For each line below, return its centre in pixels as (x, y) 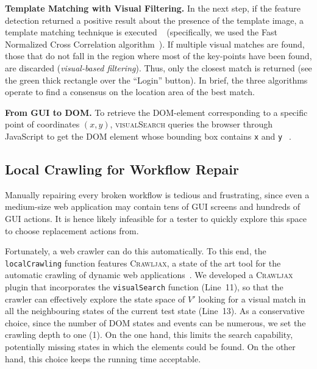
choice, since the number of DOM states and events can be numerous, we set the (155, 322)
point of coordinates (42, 124)
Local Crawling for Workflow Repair (122, 169)
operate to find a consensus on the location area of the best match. (130, 92)
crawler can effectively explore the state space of (95, 299)
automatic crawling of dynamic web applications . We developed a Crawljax (149, 275)
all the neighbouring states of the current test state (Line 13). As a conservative (155, 311)
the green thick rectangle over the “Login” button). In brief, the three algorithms (156, 80)
